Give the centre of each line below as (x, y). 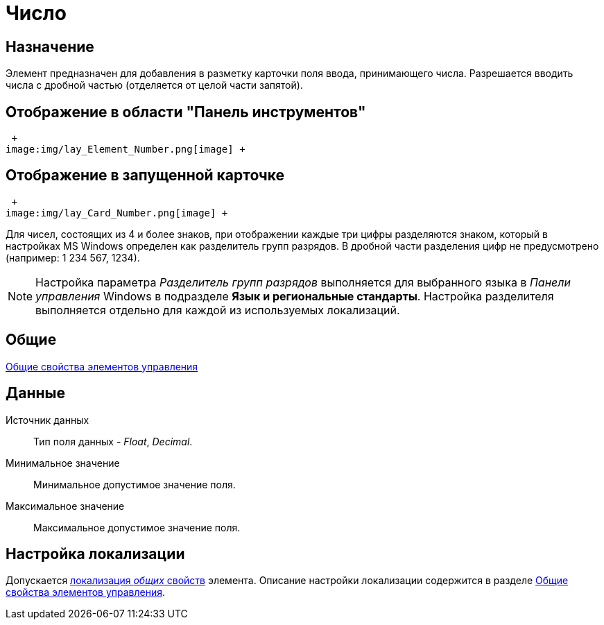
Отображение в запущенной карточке (145, 175)
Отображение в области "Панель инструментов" (186, 112)
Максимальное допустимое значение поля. (137, 527)
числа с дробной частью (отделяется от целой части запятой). (154, 85)
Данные (35, 393)
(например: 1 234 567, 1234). (73, 257)
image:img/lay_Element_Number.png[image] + (126, 149)
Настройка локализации (95, 554)
